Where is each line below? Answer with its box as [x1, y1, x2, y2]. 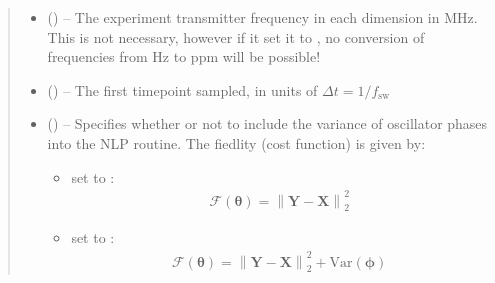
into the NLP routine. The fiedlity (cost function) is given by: [47, 132, 426, 153]
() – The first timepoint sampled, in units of [47, 79, 318, 100]
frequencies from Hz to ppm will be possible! [47, 46, 321, 67]
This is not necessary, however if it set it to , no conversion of [47, 26, 425, 47]
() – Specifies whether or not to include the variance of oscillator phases [47, 113, 488, 134]
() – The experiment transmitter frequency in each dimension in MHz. [47, 7, 478, 27]
